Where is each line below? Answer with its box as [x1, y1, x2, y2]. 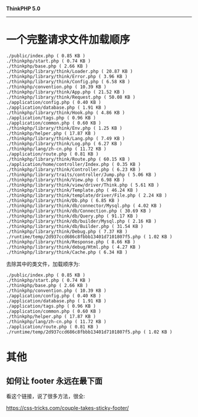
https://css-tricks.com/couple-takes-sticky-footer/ [6, 404, 129, 411]
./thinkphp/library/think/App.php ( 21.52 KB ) [6, 89, 126, 95]
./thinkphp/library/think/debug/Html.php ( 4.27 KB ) [6, 244, 141, 250]
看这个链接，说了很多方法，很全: [6, 392, 85, 399]
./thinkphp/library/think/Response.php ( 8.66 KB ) [6, 239, 136, 245]
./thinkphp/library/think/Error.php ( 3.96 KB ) [6, 73, 128, 79]
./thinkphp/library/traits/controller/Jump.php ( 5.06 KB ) [6, 171, 157, 178]
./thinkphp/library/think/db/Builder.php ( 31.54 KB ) [6, 223, 144, 229]
